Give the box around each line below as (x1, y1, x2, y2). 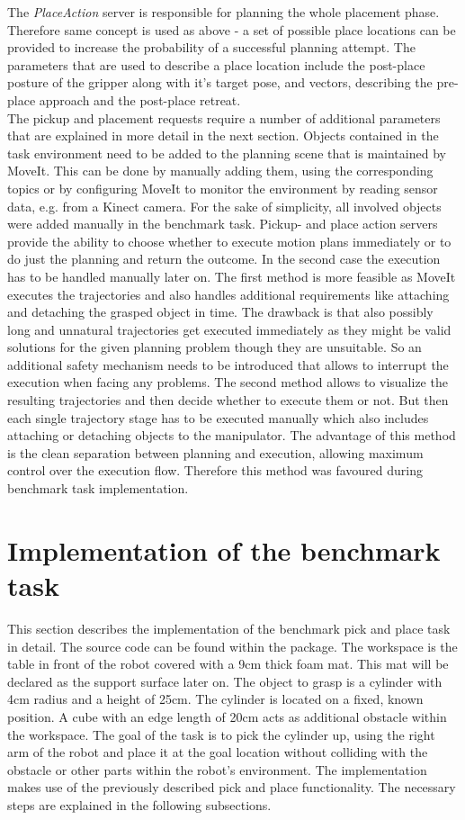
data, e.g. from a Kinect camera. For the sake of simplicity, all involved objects (7, 196, 442, 215)
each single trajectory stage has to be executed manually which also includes (7, 408, 429, 427)
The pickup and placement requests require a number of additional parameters (7, 108, 441, 127)
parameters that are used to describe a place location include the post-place (7, 55, 425, 74)
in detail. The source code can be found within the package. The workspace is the (7, 636, 458, 655)
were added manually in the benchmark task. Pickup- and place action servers (7, 214, 438, 233)
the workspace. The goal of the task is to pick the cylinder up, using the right (7, 725, 435, 743)
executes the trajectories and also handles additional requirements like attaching (7, 284, 450, 303)
